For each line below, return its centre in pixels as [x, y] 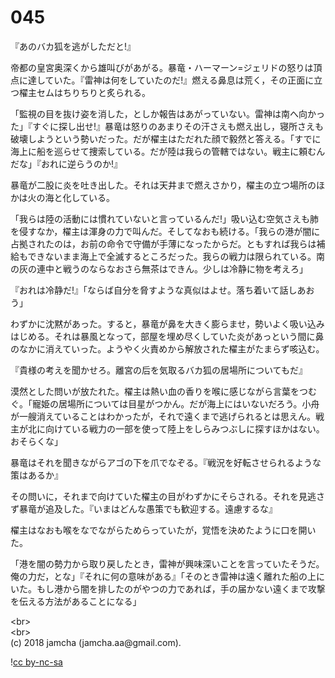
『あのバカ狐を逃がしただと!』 [73, 46]
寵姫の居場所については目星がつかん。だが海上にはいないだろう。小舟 [175, 403]
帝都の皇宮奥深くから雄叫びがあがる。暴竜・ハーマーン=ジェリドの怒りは [162, 67]
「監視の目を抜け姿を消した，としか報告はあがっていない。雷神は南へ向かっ [168, 113]
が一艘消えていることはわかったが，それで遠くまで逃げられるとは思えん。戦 [167, 416]
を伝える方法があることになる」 [76, 601]
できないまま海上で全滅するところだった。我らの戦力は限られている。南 [176, 256]
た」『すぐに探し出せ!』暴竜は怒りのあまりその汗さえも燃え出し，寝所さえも [167, 126]
